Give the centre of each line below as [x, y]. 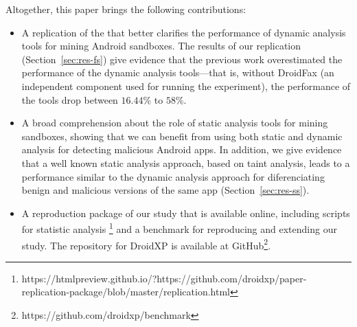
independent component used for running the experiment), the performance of [186, 86]
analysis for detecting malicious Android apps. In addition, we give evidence [182, 149]
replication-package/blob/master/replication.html [126, 292]
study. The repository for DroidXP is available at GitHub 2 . [146, 244]
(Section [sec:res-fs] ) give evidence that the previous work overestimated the [182, 59]
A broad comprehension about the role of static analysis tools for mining [175, 123]
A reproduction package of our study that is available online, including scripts [186, 213]
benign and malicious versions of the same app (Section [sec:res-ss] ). [165, 190]
